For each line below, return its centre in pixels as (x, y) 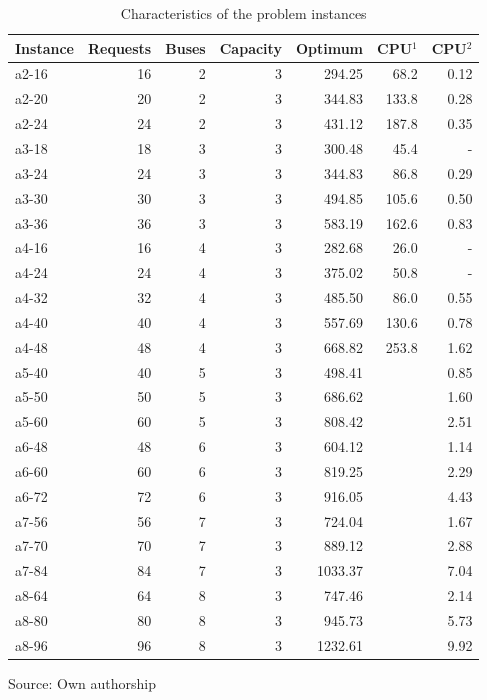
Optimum (329, 47)
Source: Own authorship (82, 682)
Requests (119, 47)
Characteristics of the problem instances (243, 13)
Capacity (250, 47)
